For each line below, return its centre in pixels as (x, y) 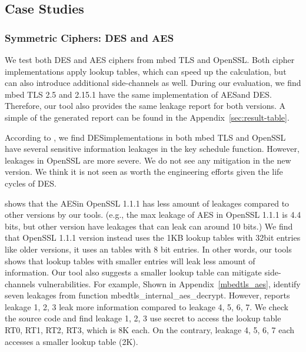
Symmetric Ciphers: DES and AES (89, 37)
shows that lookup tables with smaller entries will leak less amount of (130, 260)
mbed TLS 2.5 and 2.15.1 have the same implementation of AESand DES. (138, 94)
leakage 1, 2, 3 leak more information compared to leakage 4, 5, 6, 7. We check (147, 306)
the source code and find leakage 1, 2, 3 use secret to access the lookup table (143, 318)
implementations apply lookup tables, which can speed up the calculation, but (146, 71)
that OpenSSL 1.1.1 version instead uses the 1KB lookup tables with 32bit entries (153, 238)
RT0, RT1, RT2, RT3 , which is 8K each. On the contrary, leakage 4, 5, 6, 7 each (150, 330)
